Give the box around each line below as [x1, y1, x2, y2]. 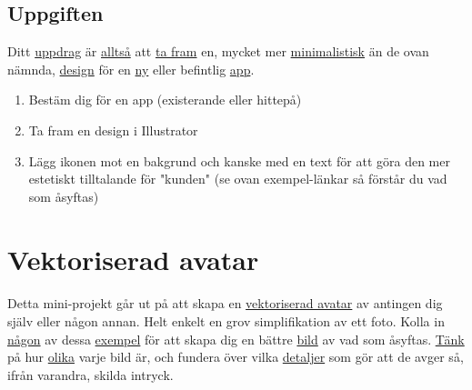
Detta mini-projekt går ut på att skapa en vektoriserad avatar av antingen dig [7, 294, 443, 313]
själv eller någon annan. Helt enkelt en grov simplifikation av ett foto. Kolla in [7, 311, 445, 330]
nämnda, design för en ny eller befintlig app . [7, 59, 255, 78]
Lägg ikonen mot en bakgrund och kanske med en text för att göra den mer [28, 151, 450, 170]
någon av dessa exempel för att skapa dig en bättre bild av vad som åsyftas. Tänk [7, 329, 465, 348]
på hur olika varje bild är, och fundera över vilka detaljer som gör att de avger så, [7, 347, 464, 366]
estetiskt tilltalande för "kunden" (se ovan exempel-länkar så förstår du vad [28, 169, 447, 188]
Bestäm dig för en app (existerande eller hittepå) [28, 90, 302, 109]
